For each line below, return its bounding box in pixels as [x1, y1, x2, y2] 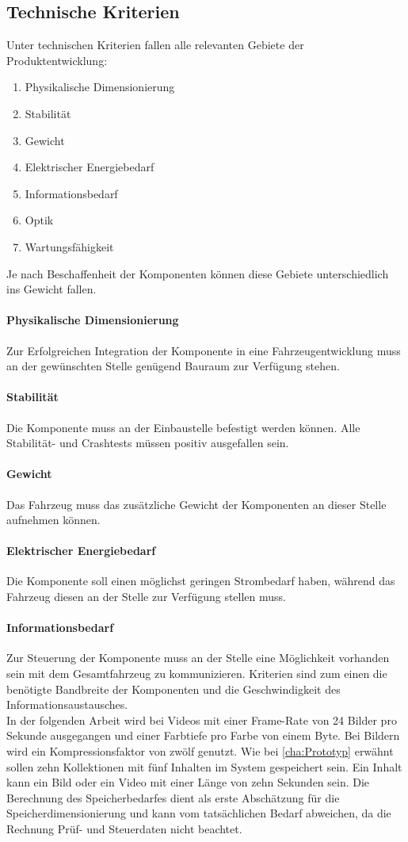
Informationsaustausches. [6, 696, 128, 713]
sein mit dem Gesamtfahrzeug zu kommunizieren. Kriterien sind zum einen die [6, 665, 387, 682]
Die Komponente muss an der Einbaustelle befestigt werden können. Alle [6, 419, 360, 435]
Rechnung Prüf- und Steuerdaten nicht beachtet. [6, 821, 242, 836]
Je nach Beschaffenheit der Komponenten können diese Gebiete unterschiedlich [6, 265, 389, 281]
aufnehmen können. [6, 511, 101, 528]
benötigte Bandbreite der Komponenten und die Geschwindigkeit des [6, 680, 341, 697]
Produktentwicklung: [6, 52, 108, 68]
